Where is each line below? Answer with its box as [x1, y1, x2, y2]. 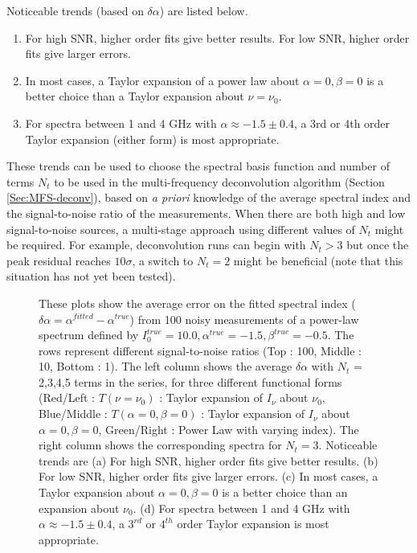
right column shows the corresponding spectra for [39, 436, 282, 453]
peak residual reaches [6, 252, 111, 268]
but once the [346, 236, 409, 253]
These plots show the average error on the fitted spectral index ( [39, 294, 356, 311]
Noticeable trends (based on [6, 2, 144, 18]
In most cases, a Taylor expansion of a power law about [25, 72, 300, 88]
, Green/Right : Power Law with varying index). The [98, 420, 359, 437]
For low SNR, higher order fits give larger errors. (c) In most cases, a [39, 468, 378, 485]
